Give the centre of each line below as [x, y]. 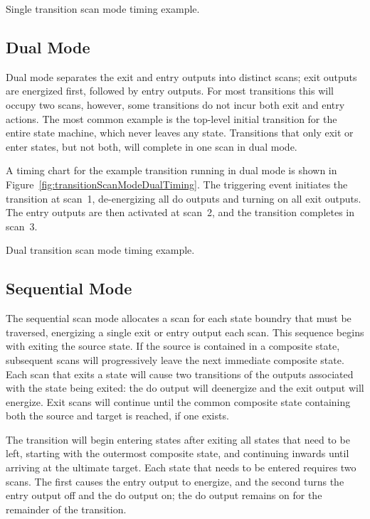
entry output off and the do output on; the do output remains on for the [164, 495]
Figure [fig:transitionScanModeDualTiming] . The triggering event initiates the [177, 184]
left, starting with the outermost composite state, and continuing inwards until [178, 453]
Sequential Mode [69, 288]
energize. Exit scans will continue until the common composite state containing [178, 401]
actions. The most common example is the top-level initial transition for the [171, 118]
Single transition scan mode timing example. [103, 9]
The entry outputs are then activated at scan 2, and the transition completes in [180, 212]
